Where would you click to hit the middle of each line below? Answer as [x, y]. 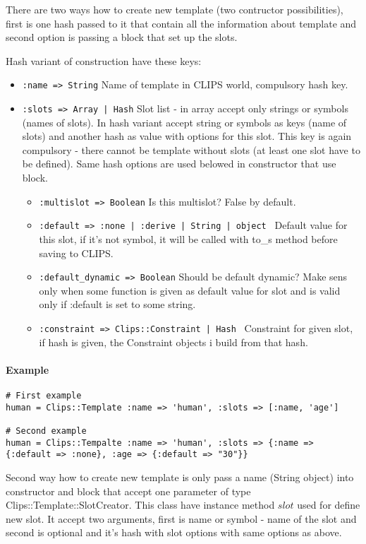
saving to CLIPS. [76, 253]
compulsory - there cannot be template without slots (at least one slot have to [191, 149]
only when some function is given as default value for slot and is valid [190, 290]
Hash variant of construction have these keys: [104, 60]
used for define [329, 505]
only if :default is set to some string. [117, 304]
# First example [44, 396]
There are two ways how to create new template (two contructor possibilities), [175, 9]
